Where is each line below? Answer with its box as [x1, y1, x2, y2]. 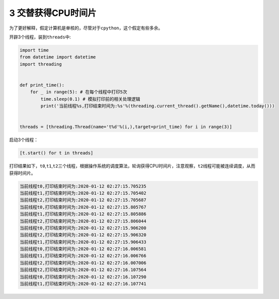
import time [19, 47, 49, 53]
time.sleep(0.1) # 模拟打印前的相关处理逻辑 [40, 96, 140, 102]
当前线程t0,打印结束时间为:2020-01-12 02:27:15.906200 [19, 225, 147, 231]
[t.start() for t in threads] [19, 150, 93, 156]
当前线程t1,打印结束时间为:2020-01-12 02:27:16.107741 [19, 281, 147, 287]
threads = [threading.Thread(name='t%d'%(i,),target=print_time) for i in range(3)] [19, 124, 232, 130]
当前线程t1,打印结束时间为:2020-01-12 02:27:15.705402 [19, 190, 147, 196]
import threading [19, 61, 62, 67]
